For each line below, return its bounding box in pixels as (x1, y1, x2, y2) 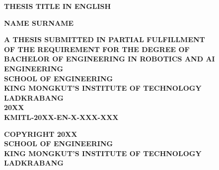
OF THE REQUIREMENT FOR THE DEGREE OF (4, 44, 190, 54)
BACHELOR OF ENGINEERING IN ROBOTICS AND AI (4, 54, 215, 64)
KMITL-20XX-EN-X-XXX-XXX (4, 112, 119, 122)
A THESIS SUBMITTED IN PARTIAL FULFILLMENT (4, 34, 205, 45)
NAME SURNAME (4, 17, 74, 28)
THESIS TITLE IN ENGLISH (4, 1, 111, 11)
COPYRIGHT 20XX (4, 128, 77, 139)
